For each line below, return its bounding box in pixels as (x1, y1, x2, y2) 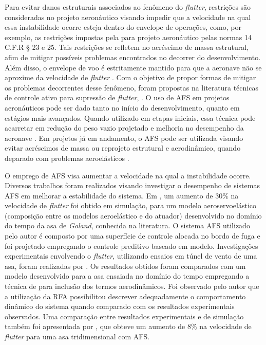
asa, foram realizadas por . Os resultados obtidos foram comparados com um (5, 260, 246, 271)
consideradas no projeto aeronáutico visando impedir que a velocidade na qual (5, 11, 251, 22)
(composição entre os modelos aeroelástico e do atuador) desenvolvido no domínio (5, 210, 262, 221)
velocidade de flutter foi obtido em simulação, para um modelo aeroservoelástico (5, 200, 256, 211)
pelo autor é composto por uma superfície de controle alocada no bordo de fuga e (5, 230, 260, 241)
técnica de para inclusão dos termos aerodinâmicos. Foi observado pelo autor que (5, 281, 259, 292)
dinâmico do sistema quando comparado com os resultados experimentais (5, 301, 235, 312)
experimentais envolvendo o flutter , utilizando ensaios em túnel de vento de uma (5, 250, 257, 261)
